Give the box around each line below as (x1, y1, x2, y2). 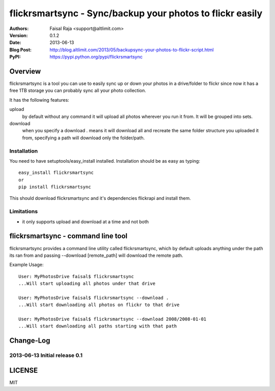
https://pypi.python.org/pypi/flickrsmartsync (49, 54, 143, 60)
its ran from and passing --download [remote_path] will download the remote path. (9, 252, 183, 258)
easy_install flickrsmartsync (18, 170, 94, 175)
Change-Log (9, 336, 50, 345)
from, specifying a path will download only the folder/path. (22, 135, 145, 141)
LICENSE (9, 366, 38, 375)
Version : (9, 32, 28, 38)
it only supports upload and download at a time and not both (22, 219, 149, 225)
